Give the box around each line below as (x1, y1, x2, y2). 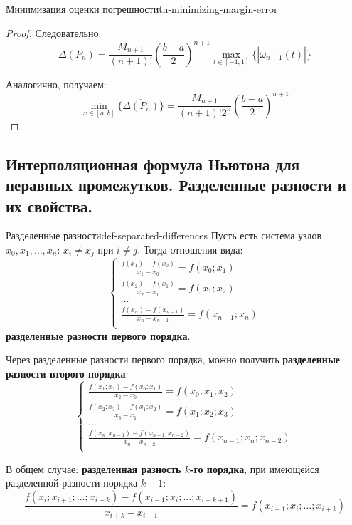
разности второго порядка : (6, 365, 129, 380)
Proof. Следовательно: (6, 25, 102, 40)
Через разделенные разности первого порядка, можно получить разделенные (6, 352, 341, 367)
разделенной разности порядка (6, 475, 138, 490)
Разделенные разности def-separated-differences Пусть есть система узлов (6, 228, 322, 243)
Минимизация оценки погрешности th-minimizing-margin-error (6, 1, 278, 16)
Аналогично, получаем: (6, 76, 107, 91)
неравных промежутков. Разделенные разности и (6, 174, 346, 196)
